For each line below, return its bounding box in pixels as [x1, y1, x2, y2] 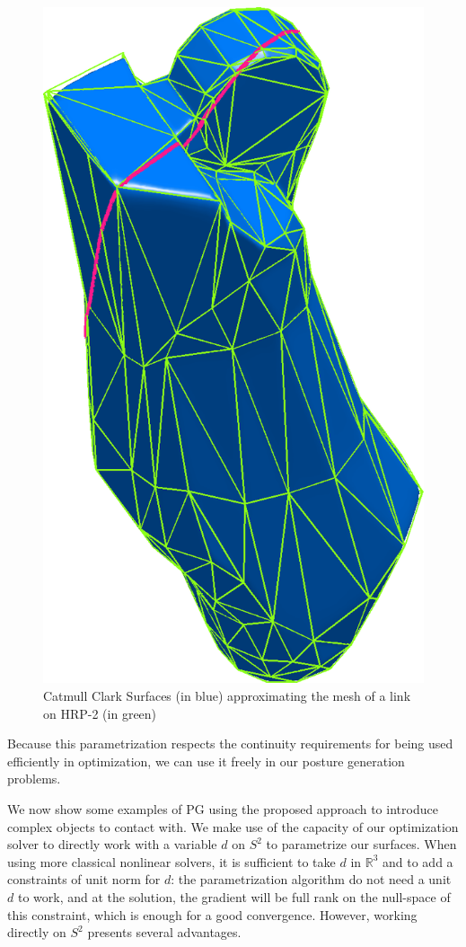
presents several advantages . [87, 923, 242, 942]
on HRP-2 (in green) [43, 704, 157, 722]
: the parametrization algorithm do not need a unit [171, 870, 452, 889]
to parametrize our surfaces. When [266, 835, 457, 854]
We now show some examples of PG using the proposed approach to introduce [7, 800, 438, 819]
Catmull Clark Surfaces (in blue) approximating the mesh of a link [43, 686, 411, 705]
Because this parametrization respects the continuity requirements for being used [7, 734, 453, 753]
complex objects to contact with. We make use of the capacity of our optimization [7, 817, 459, 836]
